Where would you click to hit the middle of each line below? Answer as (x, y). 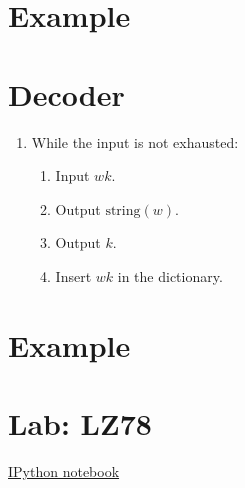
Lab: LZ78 (80, 423)
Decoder (66, 93)
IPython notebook (64, 470)
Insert (73, 275)
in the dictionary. (170, 275)
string (123, 210)
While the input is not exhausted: (135, 141)
